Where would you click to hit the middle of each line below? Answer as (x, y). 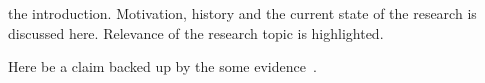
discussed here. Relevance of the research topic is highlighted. (196, 32)
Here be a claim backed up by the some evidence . (162, 66)
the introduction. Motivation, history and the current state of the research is (242, 13)
